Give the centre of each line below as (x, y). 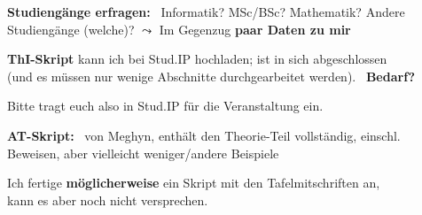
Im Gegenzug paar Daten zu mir (255, 29)
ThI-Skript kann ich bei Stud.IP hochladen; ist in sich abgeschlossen (197, 59)
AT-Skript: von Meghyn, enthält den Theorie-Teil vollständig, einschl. (204, 135)
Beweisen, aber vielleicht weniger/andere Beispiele (143, 153)
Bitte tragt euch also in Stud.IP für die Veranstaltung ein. (165, 106)
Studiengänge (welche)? (71, 29)
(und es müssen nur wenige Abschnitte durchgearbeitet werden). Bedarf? (211, 76)
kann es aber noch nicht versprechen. (108, 200)
